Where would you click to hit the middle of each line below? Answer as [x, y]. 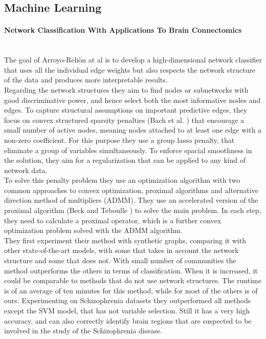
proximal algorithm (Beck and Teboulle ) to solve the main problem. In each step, [133, 210]
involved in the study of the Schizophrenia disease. [83, 331]
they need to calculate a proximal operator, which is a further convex [113, 220]
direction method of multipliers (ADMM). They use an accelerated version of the [131, 200]
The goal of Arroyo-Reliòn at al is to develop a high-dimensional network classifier [133, 60]
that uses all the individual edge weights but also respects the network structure [130, 69]
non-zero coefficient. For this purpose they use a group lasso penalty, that [119, 140]
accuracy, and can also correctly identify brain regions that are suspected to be [128, 320]
